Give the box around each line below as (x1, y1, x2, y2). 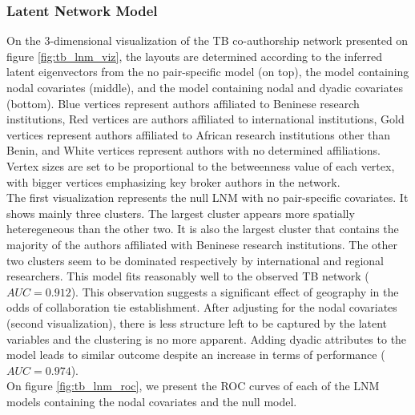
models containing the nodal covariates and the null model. (6, 393, 297, 409)
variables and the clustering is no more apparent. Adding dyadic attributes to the (6, 330, 407, 347)
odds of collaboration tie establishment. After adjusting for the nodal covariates (6, 299, 397, 316)
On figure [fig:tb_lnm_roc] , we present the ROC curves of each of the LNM (6, 377, 380, 394)
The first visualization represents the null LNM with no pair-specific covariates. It (6, 189, 409, 206)
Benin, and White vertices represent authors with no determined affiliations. (6, 142, 381, 159)
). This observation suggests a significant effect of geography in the (71, 283, 399, 300)
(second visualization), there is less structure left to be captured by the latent (6, 314, 388, 331)
